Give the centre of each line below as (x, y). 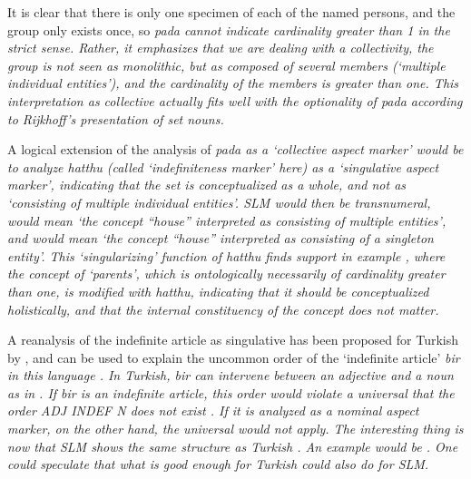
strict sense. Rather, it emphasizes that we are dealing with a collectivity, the (221, 48)
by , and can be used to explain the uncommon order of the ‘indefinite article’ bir (234, 357)
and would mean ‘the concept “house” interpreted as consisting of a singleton (221, 238)
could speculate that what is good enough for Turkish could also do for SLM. (218, 464)
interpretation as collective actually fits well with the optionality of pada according (235, 100)
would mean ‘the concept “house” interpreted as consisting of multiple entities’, (227, 220)
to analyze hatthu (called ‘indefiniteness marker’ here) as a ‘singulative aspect (223, 166)
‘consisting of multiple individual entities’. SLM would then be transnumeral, (219, 202)
